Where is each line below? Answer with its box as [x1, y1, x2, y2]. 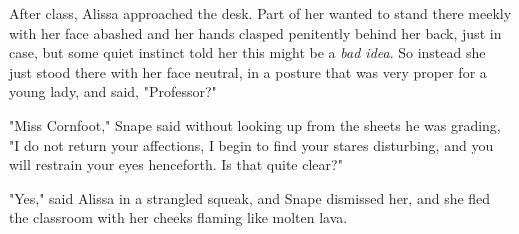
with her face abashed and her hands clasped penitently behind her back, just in [9, 22, 502, 43]
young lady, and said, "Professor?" [9, 81, 217, 102]
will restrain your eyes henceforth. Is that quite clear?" [9, 154, 343, 175]
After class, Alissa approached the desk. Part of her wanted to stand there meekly [9, 3, 512, 23]
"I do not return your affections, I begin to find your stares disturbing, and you [9, 134, 494, 155]
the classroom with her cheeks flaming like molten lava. [9, 207, 348, 228]
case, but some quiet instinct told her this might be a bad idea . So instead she [9, 42, 486, 63]
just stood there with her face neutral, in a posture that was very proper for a [9, 61, 487, 82]
